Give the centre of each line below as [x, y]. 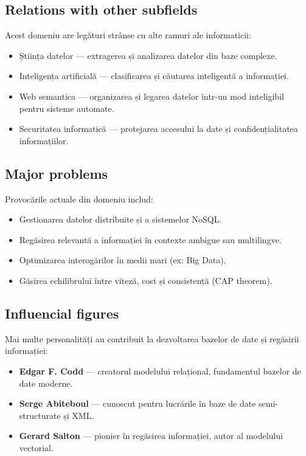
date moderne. [46, 383]
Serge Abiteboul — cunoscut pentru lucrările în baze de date [137, 403]
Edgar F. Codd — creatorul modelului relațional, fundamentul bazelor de [160, 371]
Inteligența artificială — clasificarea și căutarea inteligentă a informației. [154, 76]
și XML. [79, 415]
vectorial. [36, 447]
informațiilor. [44, 140]
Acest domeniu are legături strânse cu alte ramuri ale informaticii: [128, 35]
